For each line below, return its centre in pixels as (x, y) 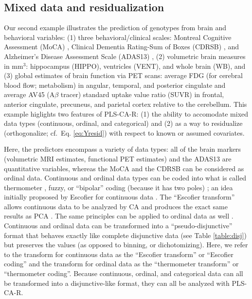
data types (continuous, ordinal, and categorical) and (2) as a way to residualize (123, 123)
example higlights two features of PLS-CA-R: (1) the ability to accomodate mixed (126, 113)
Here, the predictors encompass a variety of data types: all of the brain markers (123, 149)
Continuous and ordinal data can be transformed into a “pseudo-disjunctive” (118, 226)
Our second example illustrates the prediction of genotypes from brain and (115, 28)
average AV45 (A (29, 94)
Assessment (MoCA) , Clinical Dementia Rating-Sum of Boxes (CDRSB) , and (121, 47)
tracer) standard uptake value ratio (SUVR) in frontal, (142, 94)
